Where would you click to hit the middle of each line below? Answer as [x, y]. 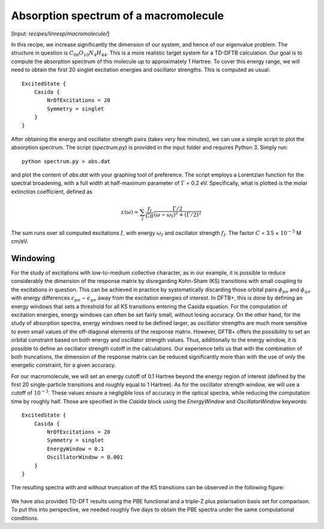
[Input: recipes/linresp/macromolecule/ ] [60, 34]
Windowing [33, 258]
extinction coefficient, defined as [52, 192]
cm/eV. [20, 241]
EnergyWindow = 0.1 [76, 449]
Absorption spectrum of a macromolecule [118, 16]
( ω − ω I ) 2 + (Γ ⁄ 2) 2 [177, 215]
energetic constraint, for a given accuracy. [64, 365]
